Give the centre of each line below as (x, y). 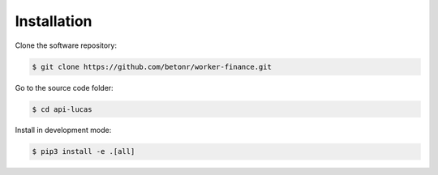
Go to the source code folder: (64, 87)
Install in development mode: (63, 130)
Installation (54, 21)
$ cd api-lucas (62, 109)
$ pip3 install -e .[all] (84, 152)
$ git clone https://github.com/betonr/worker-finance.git (152, 66)
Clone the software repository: (66, 45)
